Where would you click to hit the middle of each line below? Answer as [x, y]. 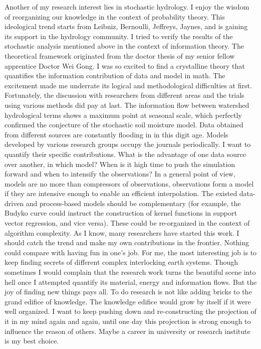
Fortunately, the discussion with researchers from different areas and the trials [124, 95]
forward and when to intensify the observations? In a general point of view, [120, 174]
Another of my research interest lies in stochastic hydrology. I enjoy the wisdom [127, 7]
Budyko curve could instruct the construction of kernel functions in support [121, 213]
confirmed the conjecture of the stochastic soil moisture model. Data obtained [124, 125]
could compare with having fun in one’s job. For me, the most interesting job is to [131, 252]
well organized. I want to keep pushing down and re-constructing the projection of [130, 311]
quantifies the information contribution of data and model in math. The [115, 75]
